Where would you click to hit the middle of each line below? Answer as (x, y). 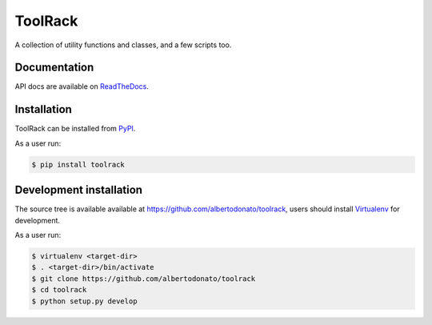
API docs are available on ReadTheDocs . (82, 86)
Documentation (54, 68)
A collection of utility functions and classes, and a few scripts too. (123, 45)
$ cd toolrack (59, 290)
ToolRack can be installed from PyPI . (75, 129)
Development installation (79, 190)
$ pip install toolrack (78, 165)
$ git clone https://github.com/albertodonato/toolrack (144, 279)
